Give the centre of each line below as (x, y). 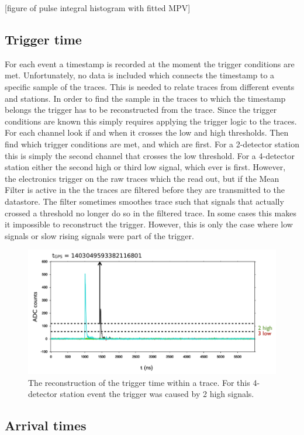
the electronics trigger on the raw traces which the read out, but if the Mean (142, 178)
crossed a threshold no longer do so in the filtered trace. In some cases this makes (151, 213)
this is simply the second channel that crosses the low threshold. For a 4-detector (150, 155)
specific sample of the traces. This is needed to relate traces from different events (150, 86)
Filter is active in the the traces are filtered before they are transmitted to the (145, 190)
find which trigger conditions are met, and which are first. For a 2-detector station (152, 144)
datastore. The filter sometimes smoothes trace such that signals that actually (144, 201)
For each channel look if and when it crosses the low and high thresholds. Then (147, 132)
